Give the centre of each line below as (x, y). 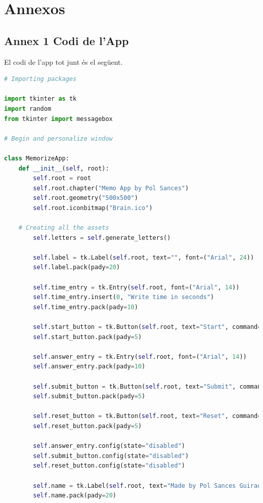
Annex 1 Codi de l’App (67, 40)
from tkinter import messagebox (58, 119)
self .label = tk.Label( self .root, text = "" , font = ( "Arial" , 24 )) (144, 257)
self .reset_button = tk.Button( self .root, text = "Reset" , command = (147, 416)
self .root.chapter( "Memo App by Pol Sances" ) (111, 188)
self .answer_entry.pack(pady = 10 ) (89, 367)
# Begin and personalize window (58, 138)
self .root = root (62, 178)
